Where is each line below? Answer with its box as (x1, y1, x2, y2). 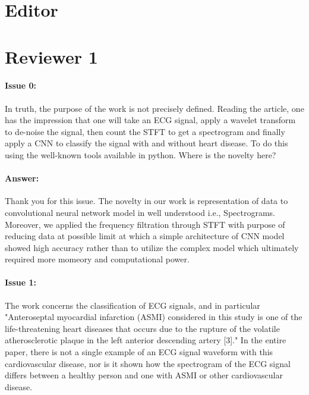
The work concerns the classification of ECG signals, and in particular (5, 299, 260, 311)
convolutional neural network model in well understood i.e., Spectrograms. (5, 206, 275, 218)
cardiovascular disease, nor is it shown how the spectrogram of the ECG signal (5, 357, 291, 369)
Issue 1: (5, 276, 37, 289)
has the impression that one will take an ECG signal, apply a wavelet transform (5, 114, 296, 126)
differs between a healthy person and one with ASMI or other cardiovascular (5, 369, 283, 381)
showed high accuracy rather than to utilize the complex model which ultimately (5, 241, 299, 253)
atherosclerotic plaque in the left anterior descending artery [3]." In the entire (5, 334, 286, 346)
